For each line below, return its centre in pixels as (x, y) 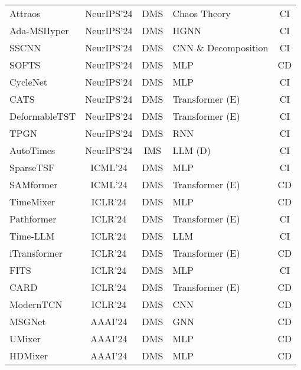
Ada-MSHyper (39, 30)
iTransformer (36, 253)
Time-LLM (32, 236)
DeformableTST (43, 116)
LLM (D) (192, 150)
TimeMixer (32, 202)
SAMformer (34, 184)
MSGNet (28, 321)
